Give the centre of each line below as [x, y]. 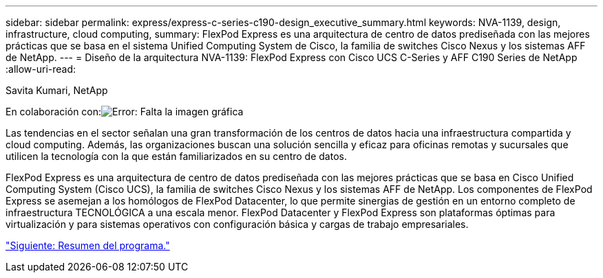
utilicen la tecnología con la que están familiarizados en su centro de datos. [176, 156]
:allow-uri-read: [41, 69]
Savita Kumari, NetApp [57, 90]
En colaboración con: [54, 112]
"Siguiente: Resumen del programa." [88, 245]
